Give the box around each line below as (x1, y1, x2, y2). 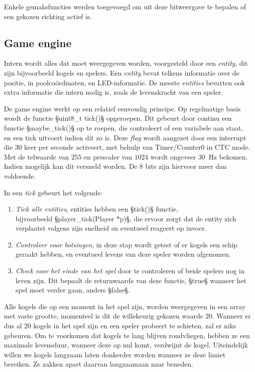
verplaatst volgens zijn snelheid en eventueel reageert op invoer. (15, 223, 207, 233)
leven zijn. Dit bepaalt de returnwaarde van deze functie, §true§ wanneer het (15, 275, 247, 285)
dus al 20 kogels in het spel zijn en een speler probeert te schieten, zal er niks (4, 320, 236, 331)
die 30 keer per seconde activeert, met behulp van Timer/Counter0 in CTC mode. (4, 142, 250, 152)
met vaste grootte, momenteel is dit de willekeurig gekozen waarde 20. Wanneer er (4, 311, 251, 321)
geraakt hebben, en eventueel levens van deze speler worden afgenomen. (15, 249, 231, 259)
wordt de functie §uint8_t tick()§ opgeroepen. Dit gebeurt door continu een (4, 113, 232, 123)
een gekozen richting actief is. (4, 11, 92, 21)
